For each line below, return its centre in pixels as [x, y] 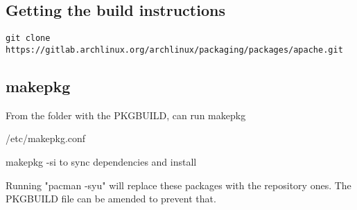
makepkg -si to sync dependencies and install [101, 161]
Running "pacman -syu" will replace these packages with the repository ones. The [178, 185]
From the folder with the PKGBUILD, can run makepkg [126, 115]
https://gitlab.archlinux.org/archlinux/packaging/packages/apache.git [174, 50]
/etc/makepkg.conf [46, 138]
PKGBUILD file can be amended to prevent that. [111, 199]
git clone [28, 38]
